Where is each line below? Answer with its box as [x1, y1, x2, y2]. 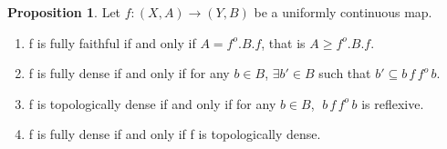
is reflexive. [361, 94, 424, 113]
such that [318, 64, 371, 83]
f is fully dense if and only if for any [28, 64, 230, 83]
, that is [261, 33, 306, 52]
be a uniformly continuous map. [254, 3, 432, 21]
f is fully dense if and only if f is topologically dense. [28, 124, 321, 144]
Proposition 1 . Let [7, 3, 121, 21]
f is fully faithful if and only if [28, 33, 196, 52]
